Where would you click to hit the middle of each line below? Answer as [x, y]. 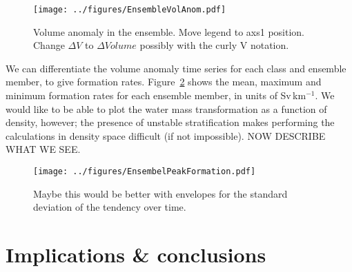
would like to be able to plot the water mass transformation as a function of [166, 108]
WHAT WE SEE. [43, 149]
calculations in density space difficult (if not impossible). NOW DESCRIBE [166, 135]
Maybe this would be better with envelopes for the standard [160, 193]
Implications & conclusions [136, 254]
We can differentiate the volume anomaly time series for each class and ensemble [176, 68]
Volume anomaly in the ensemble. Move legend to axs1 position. [169, 31]
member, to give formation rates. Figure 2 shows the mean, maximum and [164, 82]
